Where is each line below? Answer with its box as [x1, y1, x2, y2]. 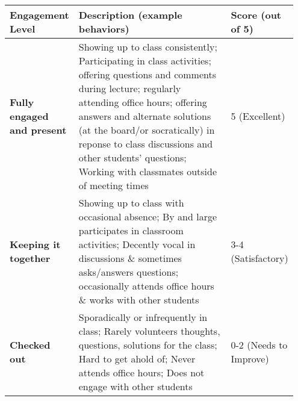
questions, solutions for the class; [78, 338, 217, 352]
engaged [10, 109, 49, 123]
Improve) [231, 352, 269, 365]
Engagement [10, 8, 69, 22]
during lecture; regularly [78, 81, 181, 95]
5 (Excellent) [231, 109, 285, 123]
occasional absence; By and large [78, 210, 217, 223]
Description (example [78, 8, 182, 22]
